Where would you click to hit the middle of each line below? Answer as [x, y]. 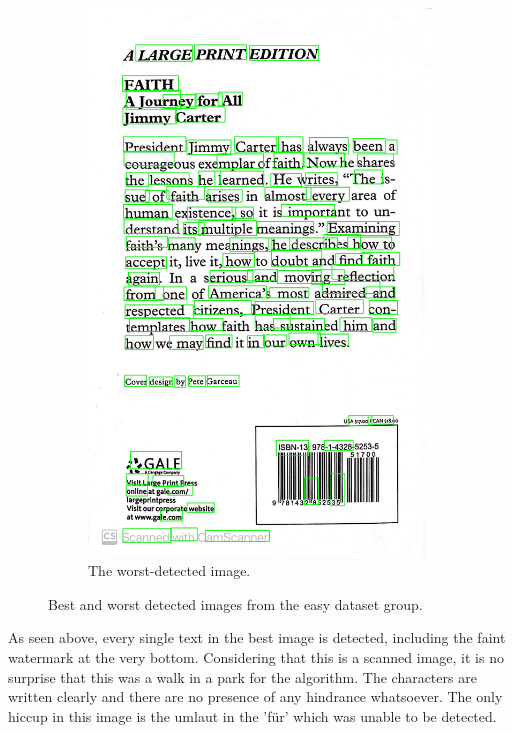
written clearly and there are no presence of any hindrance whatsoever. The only [255, 696]
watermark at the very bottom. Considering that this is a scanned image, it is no [256, 657]
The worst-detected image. [169, 570]
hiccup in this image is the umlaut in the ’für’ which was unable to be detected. [252, 715]
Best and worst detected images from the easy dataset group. [235, 603]
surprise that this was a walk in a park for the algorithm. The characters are [242, 676]
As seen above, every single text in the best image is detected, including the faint [257, 637]
